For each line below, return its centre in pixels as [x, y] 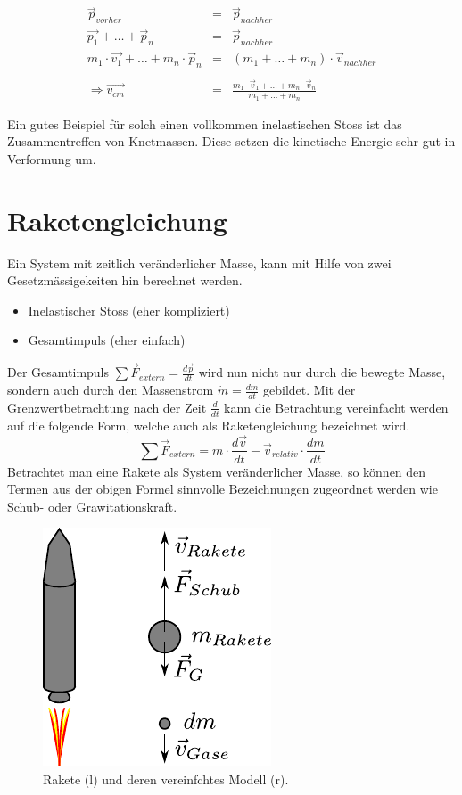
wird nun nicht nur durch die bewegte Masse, [322, 372]
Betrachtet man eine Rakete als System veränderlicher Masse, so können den [217, 471]
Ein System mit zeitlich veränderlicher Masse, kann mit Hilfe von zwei [199, 262]
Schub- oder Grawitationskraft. [92, 506]
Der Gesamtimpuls [58, 372]
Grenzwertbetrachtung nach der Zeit [107, 407]
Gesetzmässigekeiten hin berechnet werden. [125, 280]
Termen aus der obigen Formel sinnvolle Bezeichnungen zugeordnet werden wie [223, 489]
